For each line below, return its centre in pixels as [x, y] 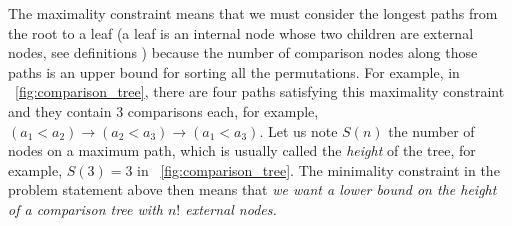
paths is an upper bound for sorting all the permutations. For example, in [234, 71]
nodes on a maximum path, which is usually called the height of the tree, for [242, 150]
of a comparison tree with [85, 208]
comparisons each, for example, [223, 110]
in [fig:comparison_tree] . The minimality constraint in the [318, 169]
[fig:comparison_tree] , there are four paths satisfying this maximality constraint [260, 91]
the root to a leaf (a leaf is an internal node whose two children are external [241, 32]
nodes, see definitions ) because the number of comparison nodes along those [243, 52]
